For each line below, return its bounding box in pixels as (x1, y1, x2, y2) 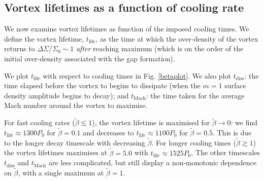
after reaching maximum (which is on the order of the (76, 43, 244, 54)
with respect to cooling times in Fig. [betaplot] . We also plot (43, 70, 231, 81)
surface (224, 80, 246, 91)
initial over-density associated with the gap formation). (4, 53, 175, 63)
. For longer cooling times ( (151, 137, 236, 148)
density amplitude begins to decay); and (4, 90, 129, 100)
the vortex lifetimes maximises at (4, 147, 107, 158)
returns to (4, 43, 35, 54)
